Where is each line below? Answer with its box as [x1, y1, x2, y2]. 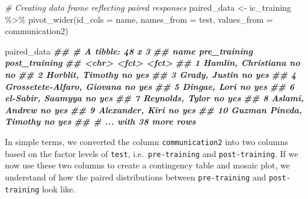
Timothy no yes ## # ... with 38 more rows [5, 115, 196, 128]
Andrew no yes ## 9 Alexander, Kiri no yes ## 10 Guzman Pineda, [5, 103, 302, 116]
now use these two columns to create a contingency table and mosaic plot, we [5, 159, 290, 171]
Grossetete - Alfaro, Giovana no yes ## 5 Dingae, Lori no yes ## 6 [5, 80, 295, 92]
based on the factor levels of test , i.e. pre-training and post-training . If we [5, 147, 298, 159]
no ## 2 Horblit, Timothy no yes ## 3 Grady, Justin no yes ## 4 [5, 68, 296, 80]
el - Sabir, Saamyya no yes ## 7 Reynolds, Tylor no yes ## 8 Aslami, [5, 92, 304, 104]
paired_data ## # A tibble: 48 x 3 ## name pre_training [5, 44, 253, 57]
